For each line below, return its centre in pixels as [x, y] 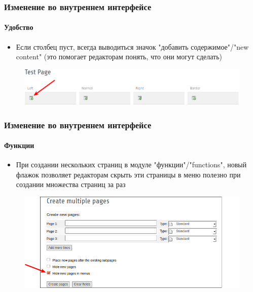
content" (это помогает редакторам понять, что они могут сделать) [119, 57]
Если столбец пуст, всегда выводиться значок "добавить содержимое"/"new [132, 46]
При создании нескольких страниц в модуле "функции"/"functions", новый [131, 165]
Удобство [19, 27]
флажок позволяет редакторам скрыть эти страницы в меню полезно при [128, 174]
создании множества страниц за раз [71, 184]
